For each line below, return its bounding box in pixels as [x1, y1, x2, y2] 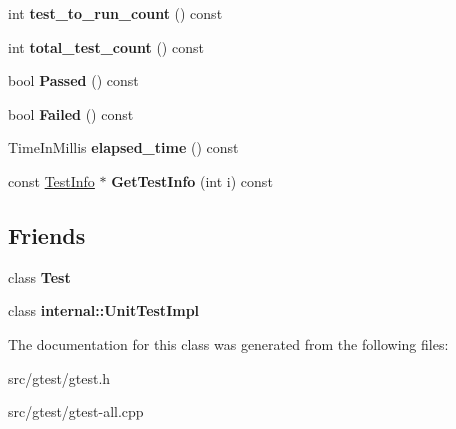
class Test [8, 266, 71, 287]
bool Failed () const [8, 103, 134, 124]
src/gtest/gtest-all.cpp [8, 401, 144, 422]
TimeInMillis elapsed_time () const [8, 137, 239, 158]
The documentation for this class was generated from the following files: [8, 333, 449, 354]
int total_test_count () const [8, 36, 204, 57]
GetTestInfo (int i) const [111, 170, 273, 191]
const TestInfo [8, 170, 95, 191]
